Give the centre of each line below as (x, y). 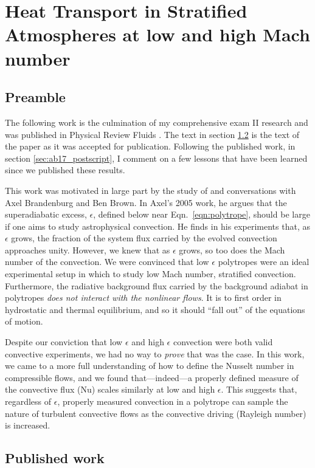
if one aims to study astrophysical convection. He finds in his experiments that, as (157, 226)
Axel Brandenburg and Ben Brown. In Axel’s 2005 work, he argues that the (146, 202)
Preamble (35, 97)
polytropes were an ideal (264, 262)
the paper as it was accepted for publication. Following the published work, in (150, 146)
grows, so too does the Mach (232, 249)
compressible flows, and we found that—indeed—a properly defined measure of (152, 377)
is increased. (28, 425)
